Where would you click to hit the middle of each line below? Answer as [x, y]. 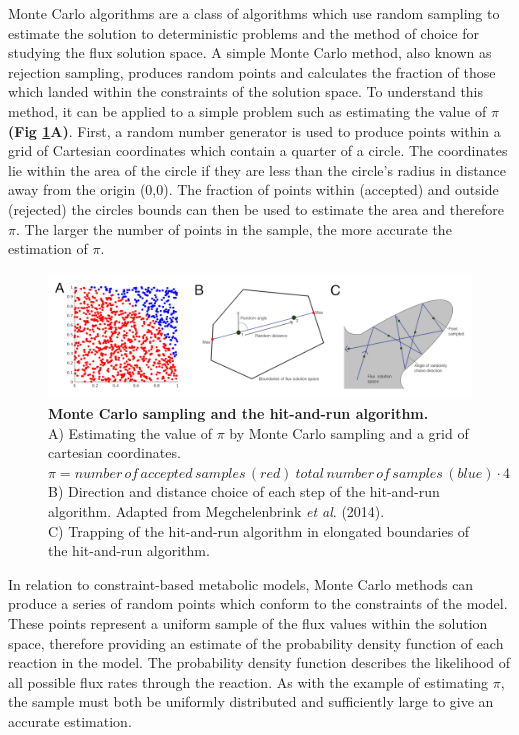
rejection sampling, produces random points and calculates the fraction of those [252, 71]
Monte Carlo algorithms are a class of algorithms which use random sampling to [254, 13]
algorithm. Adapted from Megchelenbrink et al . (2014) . [216, 510]
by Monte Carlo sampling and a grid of [349, 432]
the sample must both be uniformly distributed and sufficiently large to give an [251, 701]
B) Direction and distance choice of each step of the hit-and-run [244, 491]
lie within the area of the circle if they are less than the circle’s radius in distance [257, 169]
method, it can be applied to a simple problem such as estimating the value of [247, 110]
